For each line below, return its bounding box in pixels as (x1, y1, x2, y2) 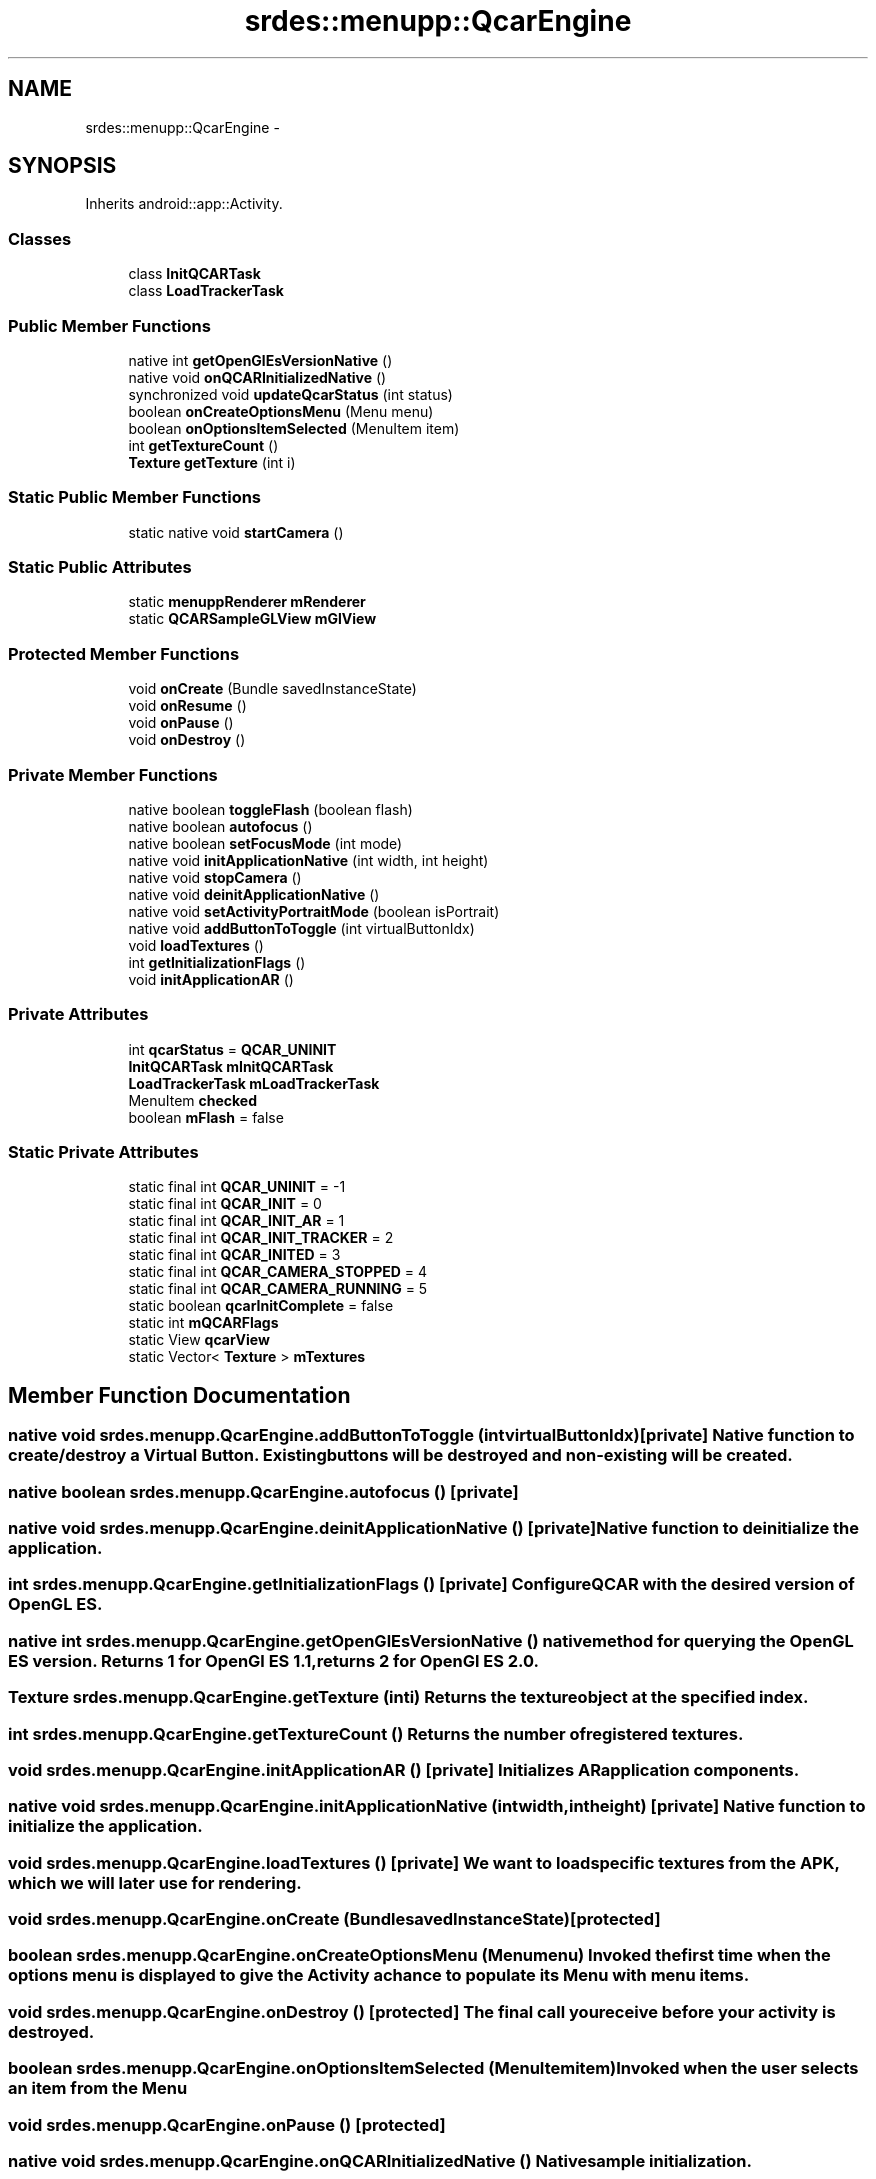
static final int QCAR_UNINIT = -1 (128, 1178, 346, 1196)
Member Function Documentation (8, 1382, 351, 1408)
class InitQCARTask (128, 265, 261, 283)
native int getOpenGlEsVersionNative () (128, 351, 393, 369)
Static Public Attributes (8, 557, 192, 578)
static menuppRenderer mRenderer (128, 593, 366, 611)
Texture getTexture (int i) (128, 453, 296, 471)
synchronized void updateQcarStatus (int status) (128, 385, 453, 403)
